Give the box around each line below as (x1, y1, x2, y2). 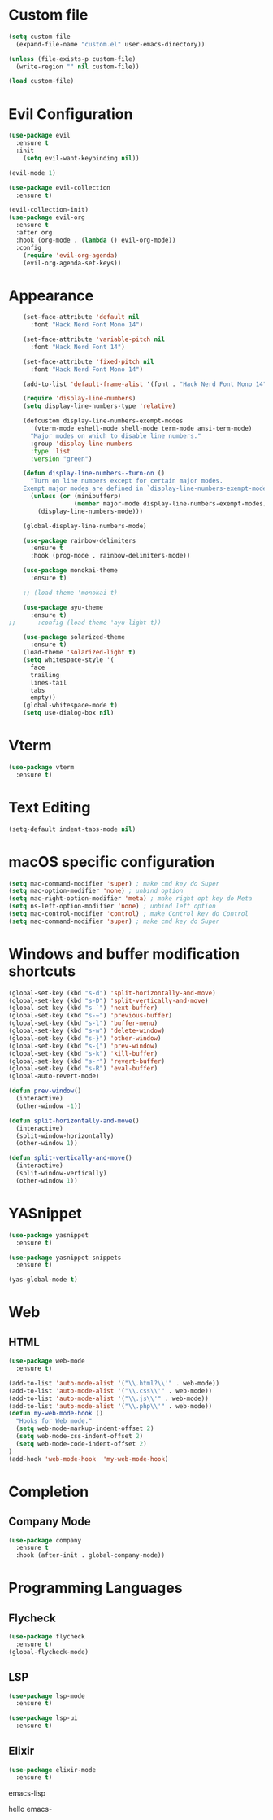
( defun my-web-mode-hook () (8, 1410, 104, 1418)
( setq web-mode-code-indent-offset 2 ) (15, 1439, 148, 1448)
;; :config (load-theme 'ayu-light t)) (8, 619, 162, 627)
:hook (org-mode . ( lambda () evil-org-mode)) (15, 236, 176, 244)
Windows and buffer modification (8, 944, 240, 963)
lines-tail (29, 678, 67, 687)
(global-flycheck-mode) (8, 1647, 89, 1656)
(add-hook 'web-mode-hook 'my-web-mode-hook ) (8, 1455, 169, 1463)
